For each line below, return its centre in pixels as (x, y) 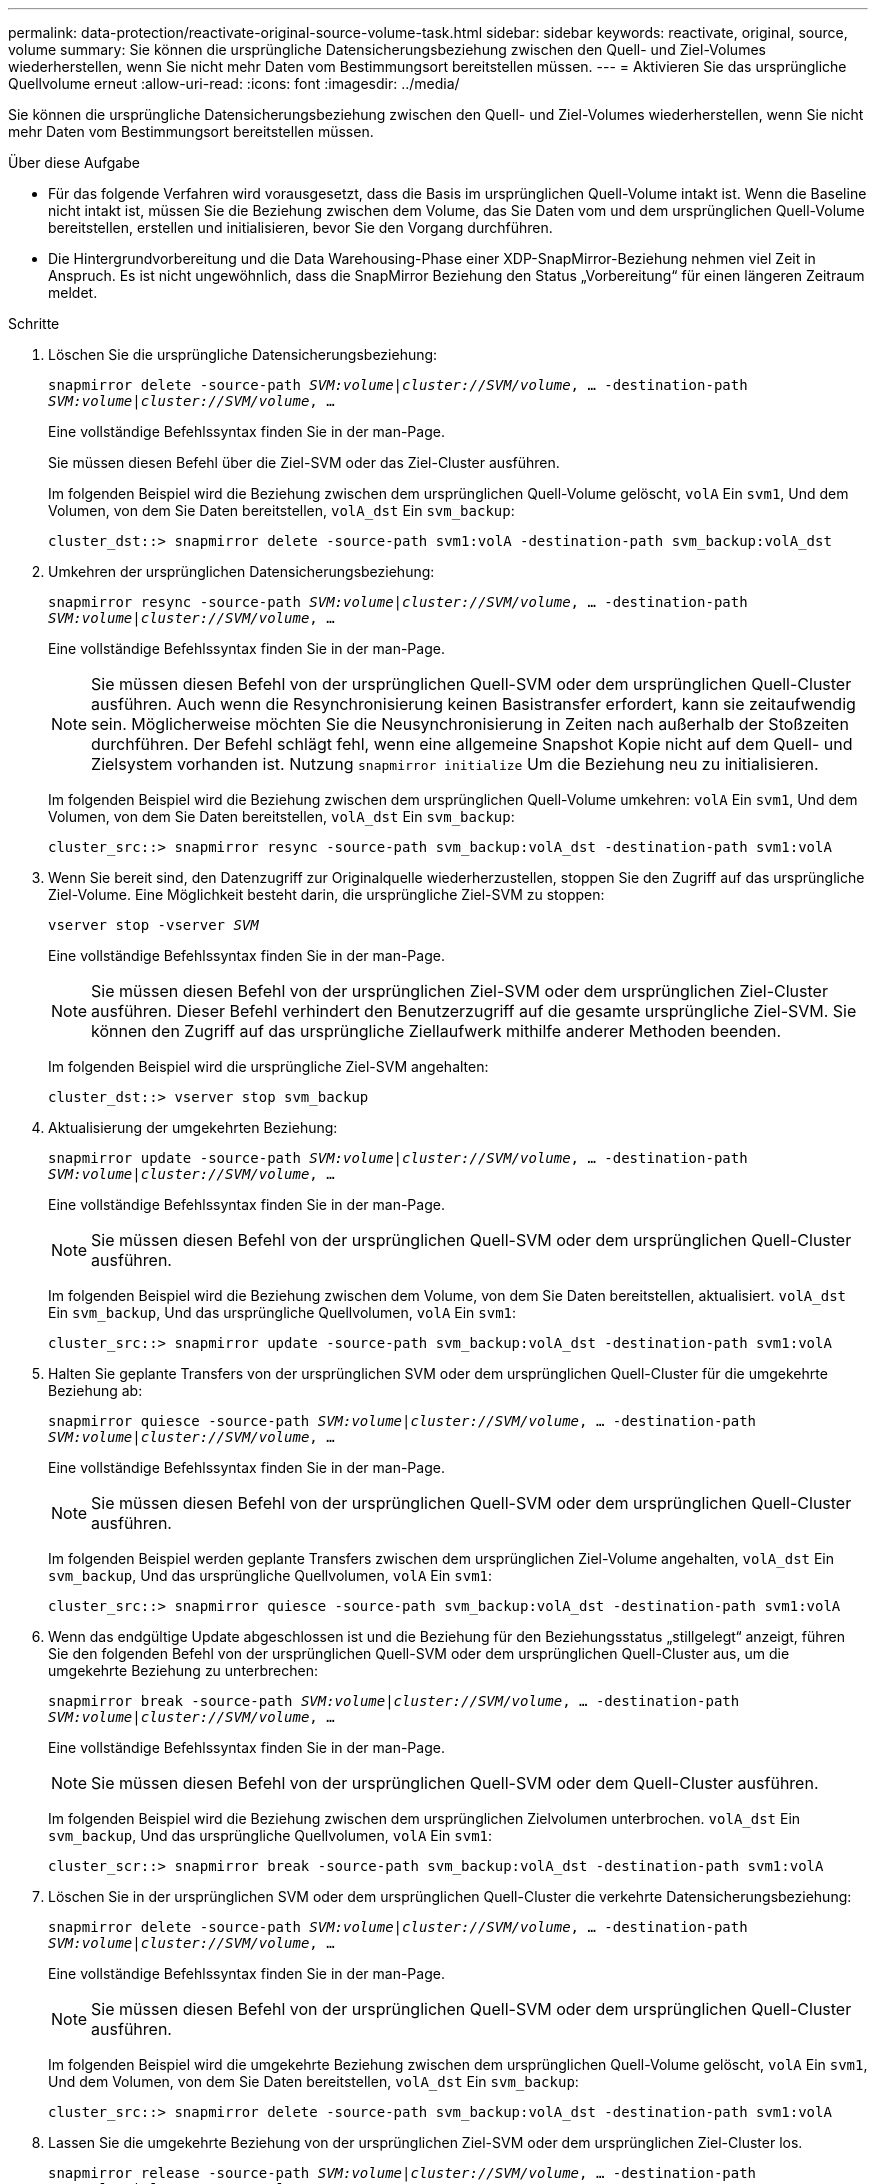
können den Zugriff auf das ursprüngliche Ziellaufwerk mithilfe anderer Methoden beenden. (436, 1031)
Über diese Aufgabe (74, 162)
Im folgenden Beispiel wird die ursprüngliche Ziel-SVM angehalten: (268, 1066)
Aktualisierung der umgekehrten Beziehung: (193, 1127)
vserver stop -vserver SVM (153, 925)
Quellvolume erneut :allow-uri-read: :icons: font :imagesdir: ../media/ (234, 83)
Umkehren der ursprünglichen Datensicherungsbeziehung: (241, 571)
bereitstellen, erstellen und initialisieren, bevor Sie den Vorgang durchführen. (300, 227)
